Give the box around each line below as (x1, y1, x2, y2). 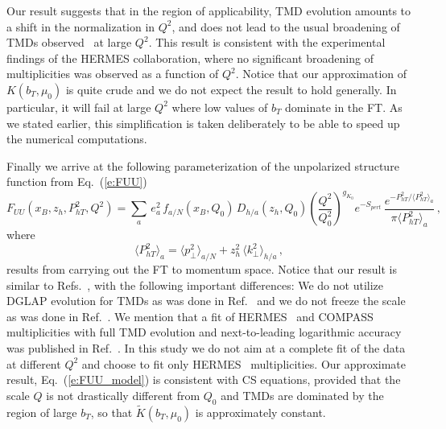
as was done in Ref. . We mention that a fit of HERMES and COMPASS (6, 307, 374, 324)
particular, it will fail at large (6, 98, 151, 115)
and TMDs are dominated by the (221, 386, 384, 403)
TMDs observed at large (6, 34, 132, 51)
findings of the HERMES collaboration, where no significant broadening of (6, 49, 374, 66)
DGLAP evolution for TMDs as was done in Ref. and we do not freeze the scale (6, 292, 406, 309)
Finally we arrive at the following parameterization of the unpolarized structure (6, 157, 399, 174)
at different (6, 355, 61, 372)
